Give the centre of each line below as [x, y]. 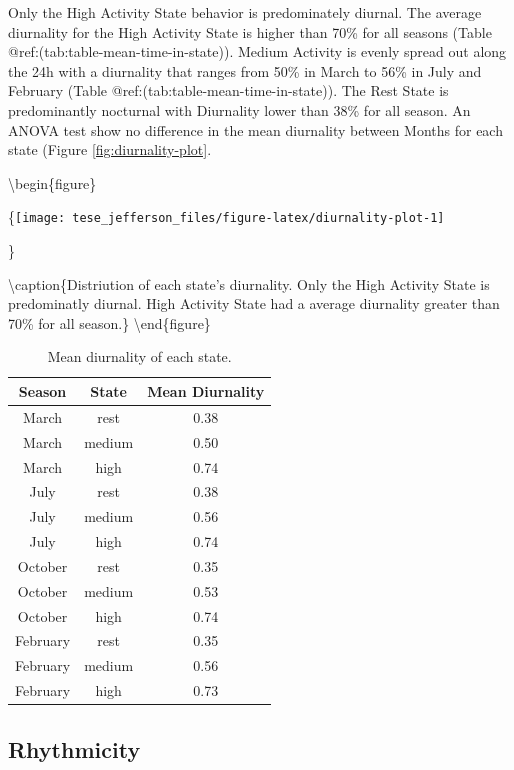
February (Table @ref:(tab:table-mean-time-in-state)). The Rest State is [228, 90]
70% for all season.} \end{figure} [109, 322]
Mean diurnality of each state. [139, 356]
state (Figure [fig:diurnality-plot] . [110, 149]
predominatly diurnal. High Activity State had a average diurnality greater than [254, 303]
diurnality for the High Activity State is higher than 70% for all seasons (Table [250, 31]
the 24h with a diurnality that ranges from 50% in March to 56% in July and [245, 70]
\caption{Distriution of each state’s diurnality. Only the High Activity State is [249, 283]
